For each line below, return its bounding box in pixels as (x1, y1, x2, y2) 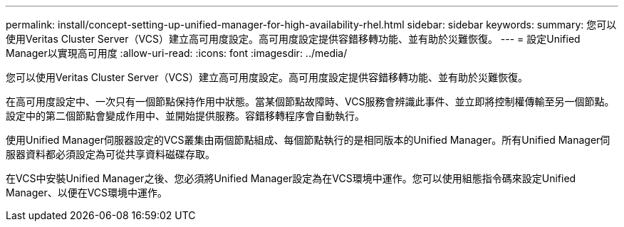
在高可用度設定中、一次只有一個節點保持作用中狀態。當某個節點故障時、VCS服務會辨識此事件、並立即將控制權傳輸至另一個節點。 (6, 95, 615, 107)
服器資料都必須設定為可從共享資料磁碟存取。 (6, 148, 215, 160)
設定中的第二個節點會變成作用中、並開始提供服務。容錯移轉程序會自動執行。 (6, 110, 365, 122)
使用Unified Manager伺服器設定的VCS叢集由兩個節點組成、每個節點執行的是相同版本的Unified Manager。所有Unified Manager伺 (6, 134, 610, 146)
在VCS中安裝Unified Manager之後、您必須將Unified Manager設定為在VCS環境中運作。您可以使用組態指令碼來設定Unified (6, 172, 576, 184)
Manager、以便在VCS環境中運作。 (6, 186, 168, 199)
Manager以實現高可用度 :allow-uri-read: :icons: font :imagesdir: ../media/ (6, 47, 348, 59)
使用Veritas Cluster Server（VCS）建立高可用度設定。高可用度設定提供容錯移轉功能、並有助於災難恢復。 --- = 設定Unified (6, 33, 581, 45)
